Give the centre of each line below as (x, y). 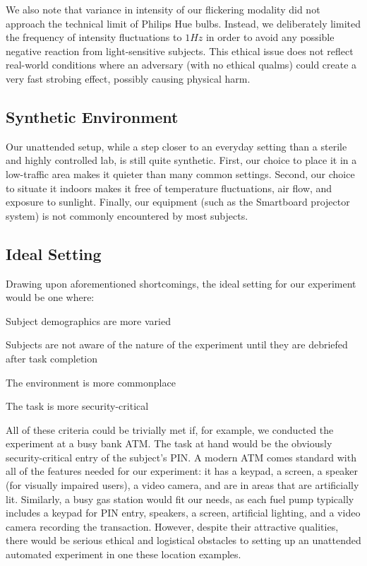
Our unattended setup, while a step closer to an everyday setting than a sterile (176, 146)
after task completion (52, 358)
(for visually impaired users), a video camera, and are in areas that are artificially (182, 485)
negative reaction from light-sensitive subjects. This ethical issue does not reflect (180, 51)
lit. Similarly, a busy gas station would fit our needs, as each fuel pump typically (180, 499)
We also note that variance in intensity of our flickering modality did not (163, 9)
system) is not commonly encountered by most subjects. (127, 215)
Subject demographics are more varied (88, 320)
